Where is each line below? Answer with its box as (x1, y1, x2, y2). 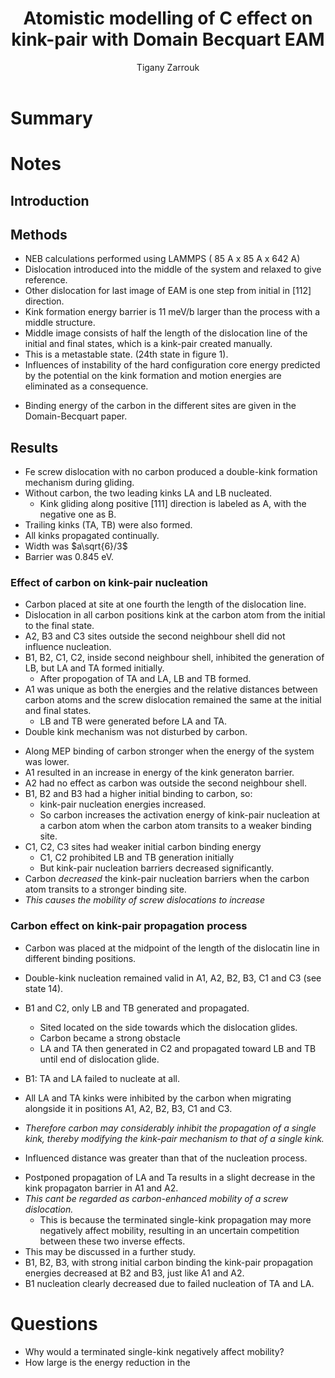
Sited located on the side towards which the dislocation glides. (39, 1021, 298, 1033)
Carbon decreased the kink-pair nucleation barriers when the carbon (24, 873, 310, 885)
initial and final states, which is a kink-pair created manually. (24, 338, 273, 350)
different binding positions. (24, 952, 137, 964)
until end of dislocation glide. (39, 1053, 160, 1065)
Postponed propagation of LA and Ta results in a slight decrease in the (24, 1171, 316, 1183)
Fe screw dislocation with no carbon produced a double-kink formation (24, 466, 318, 478)
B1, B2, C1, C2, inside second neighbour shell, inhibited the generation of (24, 652, 325, 664)
